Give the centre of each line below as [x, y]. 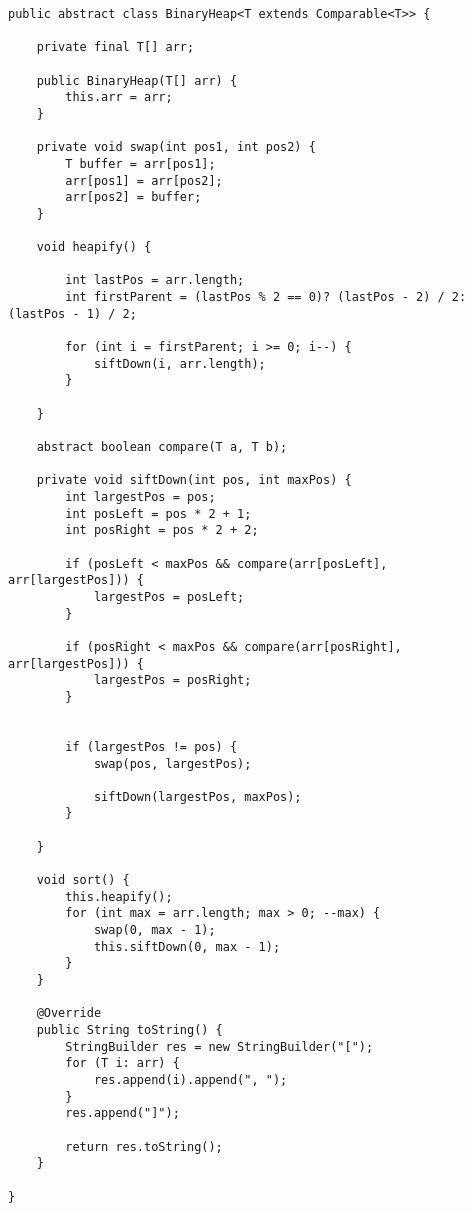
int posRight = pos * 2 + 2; [162, 530]
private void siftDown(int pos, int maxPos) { [194, 480]
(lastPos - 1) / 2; [72, 313]
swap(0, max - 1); [154, 930]
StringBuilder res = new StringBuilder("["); [219, 1046]
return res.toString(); [144, 1146]
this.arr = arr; [119, 97]
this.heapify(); [119, 896]
